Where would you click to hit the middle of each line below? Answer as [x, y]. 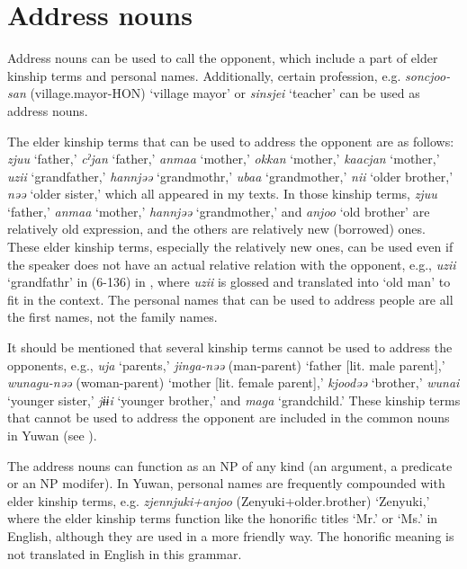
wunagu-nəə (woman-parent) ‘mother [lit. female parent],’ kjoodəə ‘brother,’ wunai [233, 382]
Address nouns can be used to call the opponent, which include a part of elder [223, 58]
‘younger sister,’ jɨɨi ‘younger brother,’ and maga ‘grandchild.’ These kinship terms [234, 400]
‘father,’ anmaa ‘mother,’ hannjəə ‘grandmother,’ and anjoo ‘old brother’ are [219, 211]
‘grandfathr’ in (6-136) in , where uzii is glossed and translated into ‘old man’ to [229, 282]
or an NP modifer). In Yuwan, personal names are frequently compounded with [226, 483]
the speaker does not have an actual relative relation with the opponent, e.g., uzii [232, 264]
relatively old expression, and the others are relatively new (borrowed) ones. [216, 229]
